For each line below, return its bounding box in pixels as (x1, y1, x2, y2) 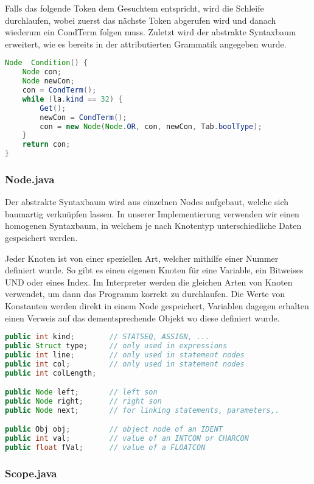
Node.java (5, 171, 55, 186)
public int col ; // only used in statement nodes (5, 359, 245, 368)
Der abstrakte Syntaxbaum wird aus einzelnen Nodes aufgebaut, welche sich (5, 195, 289, 208)
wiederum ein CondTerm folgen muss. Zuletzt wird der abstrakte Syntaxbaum (5, 26, 296, 38)
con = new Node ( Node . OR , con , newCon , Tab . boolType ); (40, 122, 262, 131)
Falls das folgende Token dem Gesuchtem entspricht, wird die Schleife (5, 2, 264, 14)
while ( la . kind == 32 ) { (22, 94, 123, 103)
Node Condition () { (5, 58, 88, 68)
